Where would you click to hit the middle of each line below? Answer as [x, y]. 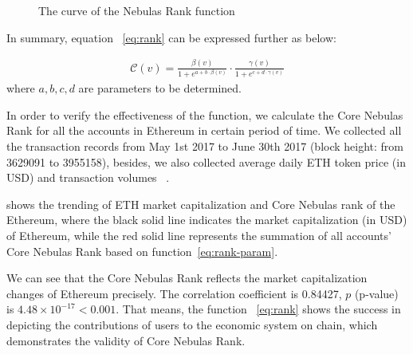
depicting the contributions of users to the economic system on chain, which [192, 324]
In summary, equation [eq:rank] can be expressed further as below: [171, 37]
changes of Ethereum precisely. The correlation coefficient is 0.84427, [174, 293]
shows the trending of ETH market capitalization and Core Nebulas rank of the [201, 204]
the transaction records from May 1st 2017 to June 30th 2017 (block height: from [205, 146]
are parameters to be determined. [160, 88]
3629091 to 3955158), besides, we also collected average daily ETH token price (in [206, 161]
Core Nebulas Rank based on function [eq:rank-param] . [142, 251]
